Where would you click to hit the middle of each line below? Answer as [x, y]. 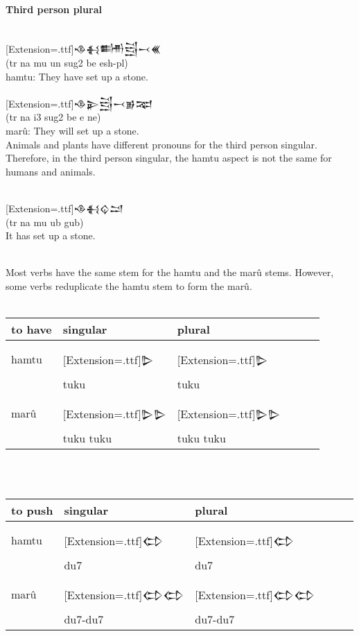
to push [32, 510]
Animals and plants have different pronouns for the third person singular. [161, 144]
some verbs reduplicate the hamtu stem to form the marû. [129, 285]
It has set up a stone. [51, 235]
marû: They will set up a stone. [72, 130]
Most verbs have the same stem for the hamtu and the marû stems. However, [170, 272]
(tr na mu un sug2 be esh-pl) [67, 62]
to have [32, 329]
